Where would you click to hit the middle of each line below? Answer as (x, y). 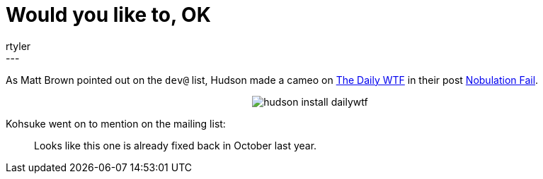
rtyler (18, 46)
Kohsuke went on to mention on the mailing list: (116, 123)
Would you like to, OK (108, 15)
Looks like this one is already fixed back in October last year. (176, 145)
